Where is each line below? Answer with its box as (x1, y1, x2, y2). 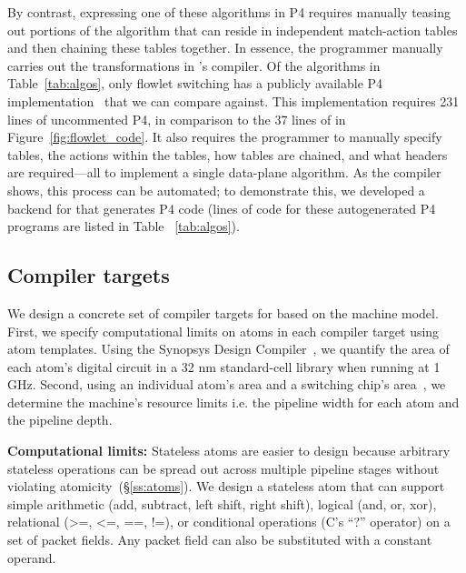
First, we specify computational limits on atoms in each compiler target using (7, 321, 440, 340)
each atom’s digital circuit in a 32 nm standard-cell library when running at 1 (7, 357, 441, 376)
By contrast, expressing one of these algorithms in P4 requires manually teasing (7, 3, 451, 21)
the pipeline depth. (7, 410, 113, 429)
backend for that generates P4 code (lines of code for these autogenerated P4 (7, 198, 436, 217)
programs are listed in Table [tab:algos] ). (7, 216, 240, 236)
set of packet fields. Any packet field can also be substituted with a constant (7, 530, 432, 549)
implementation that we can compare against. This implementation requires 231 (7, 91, 460, 110)
